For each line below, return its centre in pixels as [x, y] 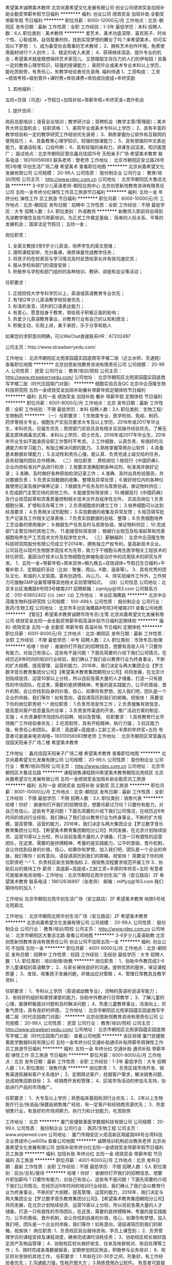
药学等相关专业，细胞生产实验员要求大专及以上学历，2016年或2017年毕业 [83, 422]
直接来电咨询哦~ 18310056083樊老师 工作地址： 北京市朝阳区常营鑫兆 [92, 736]
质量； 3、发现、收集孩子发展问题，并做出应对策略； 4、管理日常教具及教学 [86, 974]
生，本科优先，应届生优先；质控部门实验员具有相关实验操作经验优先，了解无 [86, 429]
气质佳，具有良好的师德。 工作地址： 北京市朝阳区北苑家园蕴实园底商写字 [87, 1010]
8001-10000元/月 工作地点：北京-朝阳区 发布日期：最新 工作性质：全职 [89, 792]
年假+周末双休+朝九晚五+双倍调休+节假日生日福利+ [106, 563]
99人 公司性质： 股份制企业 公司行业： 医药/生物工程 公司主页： [73, 1128]
